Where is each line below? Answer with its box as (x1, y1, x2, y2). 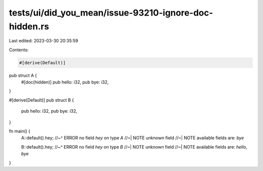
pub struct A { (9, 72, 37, 78)
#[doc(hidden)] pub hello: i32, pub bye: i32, (21, 79, 109, 85)
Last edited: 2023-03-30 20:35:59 (9, 38, 78, 44)
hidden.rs (9, 21, 49, 32)
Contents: (9, 47, 29, 53)
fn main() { (9, 128, 31, 134)
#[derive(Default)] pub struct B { (9, 97, 74, 103)
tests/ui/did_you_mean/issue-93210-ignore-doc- (9, 7, 213, 18)
